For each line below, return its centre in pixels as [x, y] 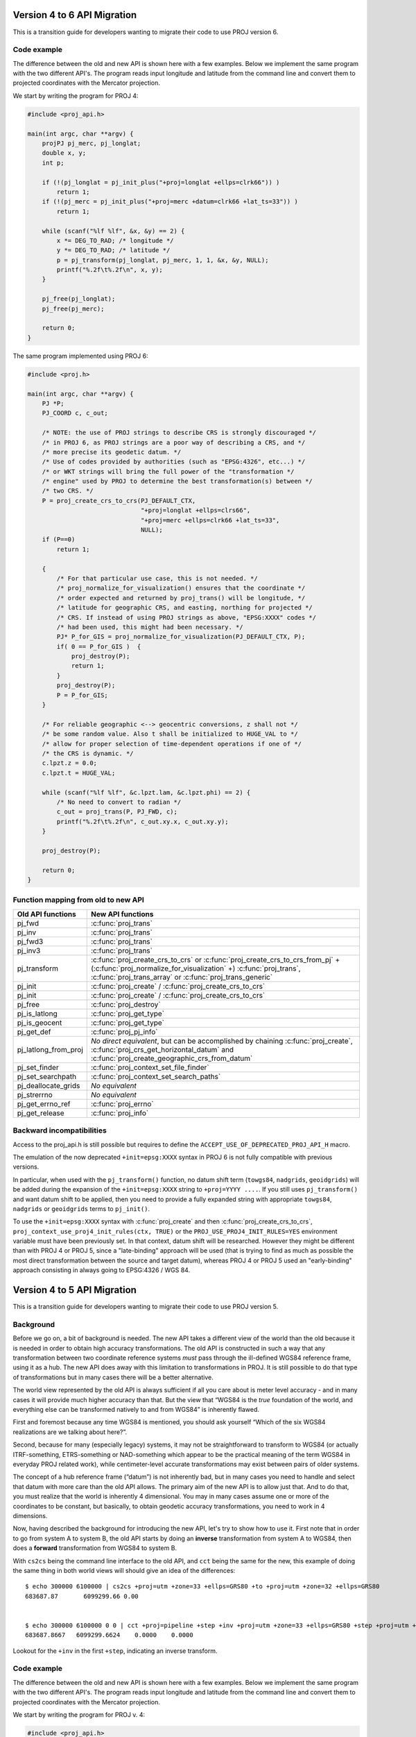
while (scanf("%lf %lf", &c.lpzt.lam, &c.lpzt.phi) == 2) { [146, 792]
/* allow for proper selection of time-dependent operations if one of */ [172, 744]
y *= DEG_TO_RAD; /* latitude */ [113, 250]
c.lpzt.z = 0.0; [69, 763]
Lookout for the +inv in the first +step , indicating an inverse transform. [115, 1651]
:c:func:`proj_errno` [122, 1103]
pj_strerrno [35, 1094]
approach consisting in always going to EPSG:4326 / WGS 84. [102, 1270]
